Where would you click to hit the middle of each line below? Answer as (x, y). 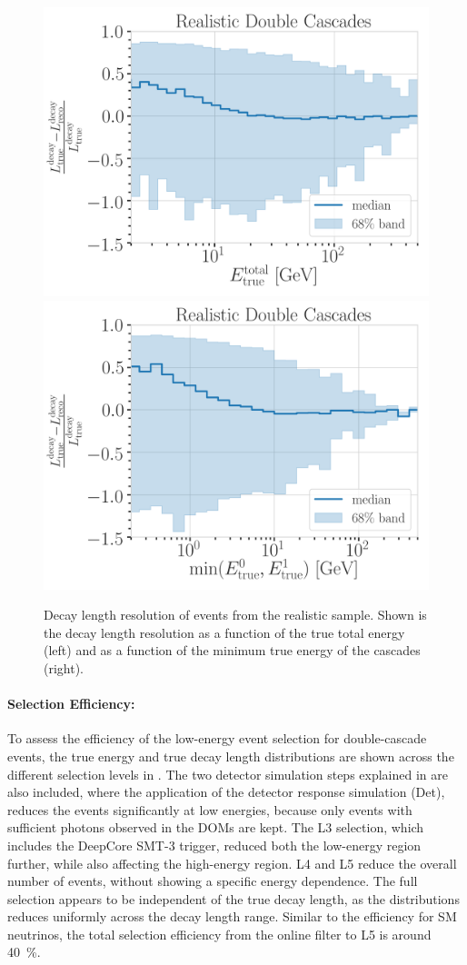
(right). (64, 667)
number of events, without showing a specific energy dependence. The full (213, 881)
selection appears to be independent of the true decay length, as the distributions (233, 898)
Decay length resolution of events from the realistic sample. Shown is (235, 615)
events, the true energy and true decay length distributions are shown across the (231, 756)
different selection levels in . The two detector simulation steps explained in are (228, 774)
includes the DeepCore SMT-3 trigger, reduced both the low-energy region (214, 845)
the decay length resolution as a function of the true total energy (224, 632)
